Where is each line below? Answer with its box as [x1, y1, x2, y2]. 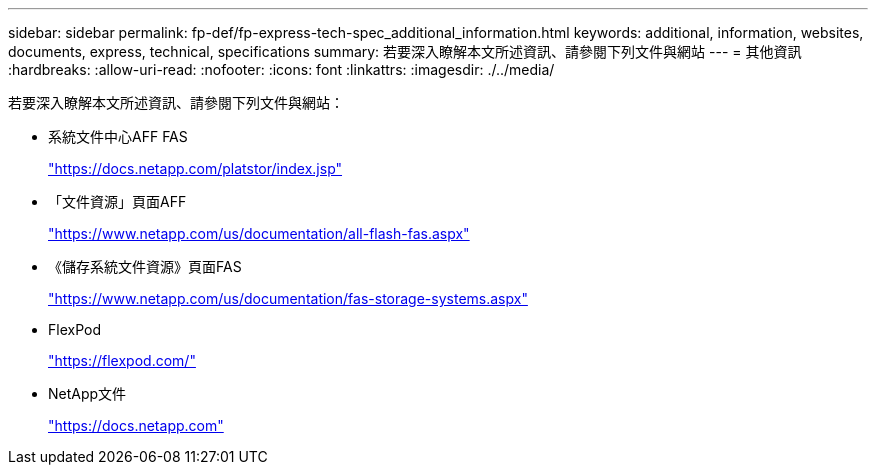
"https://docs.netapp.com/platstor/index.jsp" [48, 160, 343, 177]
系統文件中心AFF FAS [48, 128, 188, 145]
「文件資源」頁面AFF [48, 193, 187, 210]
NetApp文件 [48, 385, 127, 402]
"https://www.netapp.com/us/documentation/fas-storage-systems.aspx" [48, 290, 528, 307]
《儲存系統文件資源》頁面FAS [48, 258, 242, 275]
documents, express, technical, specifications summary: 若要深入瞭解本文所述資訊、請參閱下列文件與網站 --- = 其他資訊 [8, 43, 802, 60]
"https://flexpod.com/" [48, 352, 196, 369]
